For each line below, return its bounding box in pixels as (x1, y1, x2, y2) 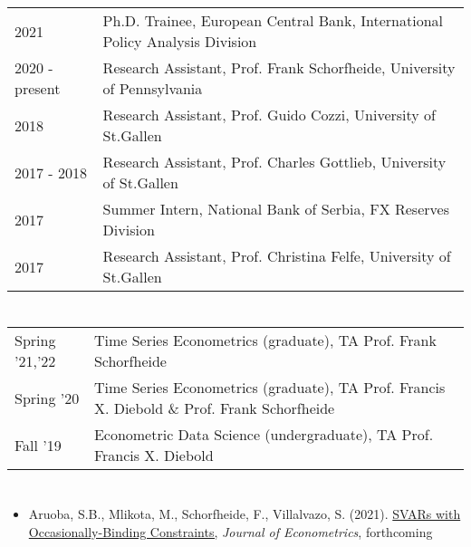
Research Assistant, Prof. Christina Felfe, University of (102, 245, 451, 266)
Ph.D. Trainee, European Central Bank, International (102, 10, 443, 31)
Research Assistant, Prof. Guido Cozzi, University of (102, 104, 436, 125)
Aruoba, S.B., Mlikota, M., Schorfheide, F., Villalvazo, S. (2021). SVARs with (28, 504, 461, 523)
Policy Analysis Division (102, 31, 257, 52)
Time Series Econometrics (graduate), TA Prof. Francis (93, 377, 446, 398)
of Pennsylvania (102, 78, 203, 99)
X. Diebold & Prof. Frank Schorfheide (93, 398, 335, 419)
